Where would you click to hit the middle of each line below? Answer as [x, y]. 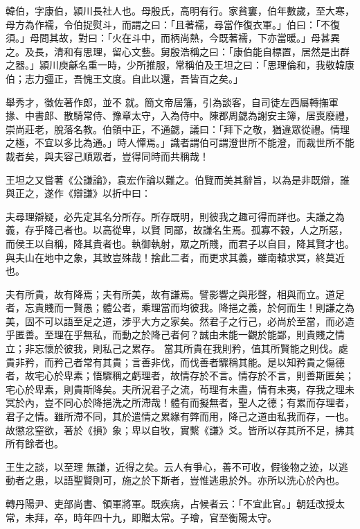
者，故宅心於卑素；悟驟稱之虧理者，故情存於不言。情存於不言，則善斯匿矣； [180, 375]
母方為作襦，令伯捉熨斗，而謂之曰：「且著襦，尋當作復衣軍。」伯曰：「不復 [173, 24]
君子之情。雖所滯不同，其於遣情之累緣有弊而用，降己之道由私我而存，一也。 [180, 416]
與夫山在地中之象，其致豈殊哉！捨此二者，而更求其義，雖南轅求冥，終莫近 [175, 257]
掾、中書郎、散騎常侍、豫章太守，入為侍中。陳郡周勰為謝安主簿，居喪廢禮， [180, 115]
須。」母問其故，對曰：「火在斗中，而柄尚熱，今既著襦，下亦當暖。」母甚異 [173, 38]
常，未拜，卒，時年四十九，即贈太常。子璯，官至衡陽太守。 [141, 517]
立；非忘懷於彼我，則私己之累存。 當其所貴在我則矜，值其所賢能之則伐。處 [177, 348]
